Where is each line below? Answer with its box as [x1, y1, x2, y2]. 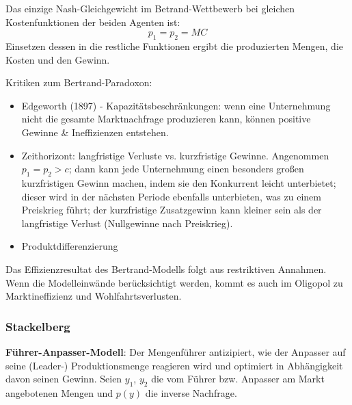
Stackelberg [5, 317, 70, 335]
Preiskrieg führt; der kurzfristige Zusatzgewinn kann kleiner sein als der [21, 202, 322, 217]
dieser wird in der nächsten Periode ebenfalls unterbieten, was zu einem [21, 189, 321, 203]
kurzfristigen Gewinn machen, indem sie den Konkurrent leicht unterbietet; [21, 175, 336, 190]
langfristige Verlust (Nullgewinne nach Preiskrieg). [21, 215, 233, 230]
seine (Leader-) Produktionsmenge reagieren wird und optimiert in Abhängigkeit [5, 358, 343, 372]
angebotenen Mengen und [5, 385, 113, 400]
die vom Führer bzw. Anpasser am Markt [151, 371, 325, 386]
